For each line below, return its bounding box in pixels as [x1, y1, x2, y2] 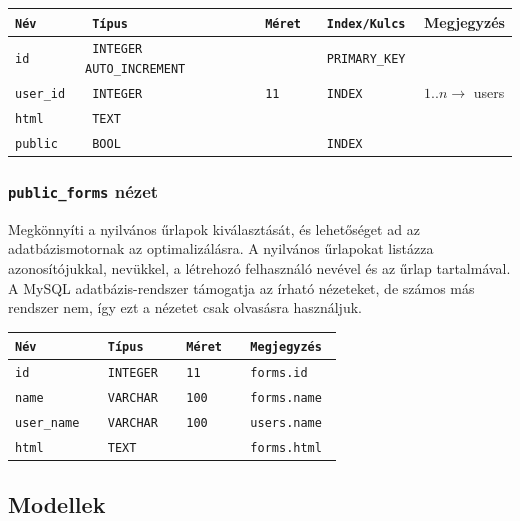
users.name [250, 415, 322, 430]
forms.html [250, 440, 322, 455]
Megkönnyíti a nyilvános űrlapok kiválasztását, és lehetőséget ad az [8, 218, 420, 239]
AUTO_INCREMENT [85, 62, 186, 77]
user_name [15, 415, 80, 430]
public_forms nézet [8, 178, 159, 203]
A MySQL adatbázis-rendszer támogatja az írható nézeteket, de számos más [8, 277, 475, 298]
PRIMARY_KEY [326, 52, 406, 67]
